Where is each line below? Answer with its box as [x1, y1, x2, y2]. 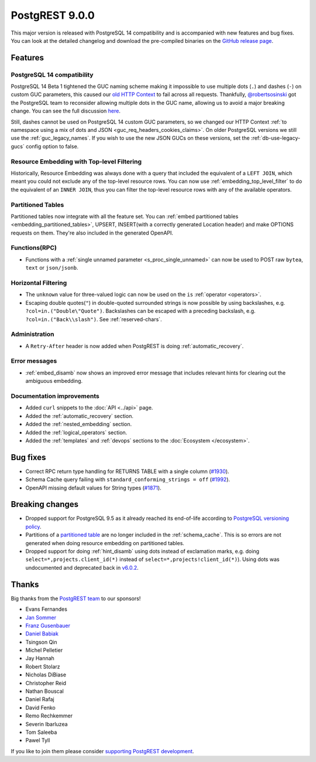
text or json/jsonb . [25, 264, 78, 271]
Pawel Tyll [25, 737, 50, 744]
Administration [11, 330, 54, 338]
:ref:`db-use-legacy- [250, 135, 301, 142]
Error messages [11, 357, 57, 365]
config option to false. [25, 142, 79, 149]
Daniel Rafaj [25, 696, 55, 703]
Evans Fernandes [25, 605, 67, 613]
